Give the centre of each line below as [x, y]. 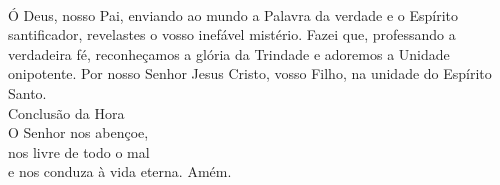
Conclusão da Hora [66, 112]
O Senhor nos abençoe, [78, 132]
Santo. [27, 92]
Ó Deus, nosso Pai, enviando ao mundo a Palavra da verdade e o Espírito [233, 14]
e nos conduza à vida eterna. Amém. [120, 171]
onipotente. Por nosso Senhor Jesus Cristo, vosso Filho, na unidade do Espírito [250, 73]
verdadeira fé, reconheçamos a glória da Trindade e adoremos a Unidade [229, 53]
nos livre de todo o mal [79, 151]
